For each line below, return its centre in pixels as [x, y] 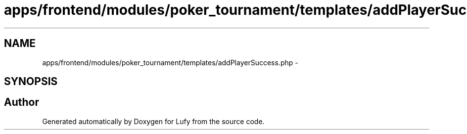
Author [22, 102]
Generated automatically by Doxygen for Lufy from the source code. [153, 121]
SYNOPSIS [31, 82]
